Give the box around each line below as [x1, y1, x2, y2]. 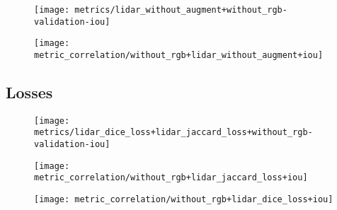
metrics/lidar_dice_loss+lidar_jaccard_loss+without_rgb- [34, 127, 313, 138]
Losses [6, 81, 53, 103]
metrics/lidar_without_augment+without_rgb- [74, 5, 287, 15]
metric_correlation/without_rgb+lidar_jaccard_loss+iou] [34, 173, 308, 183]
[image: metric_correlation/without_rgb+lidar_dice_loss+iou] [34, 194, 333, 205]
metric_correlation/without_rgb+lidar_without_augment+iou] [34, 49, 324, 60]
